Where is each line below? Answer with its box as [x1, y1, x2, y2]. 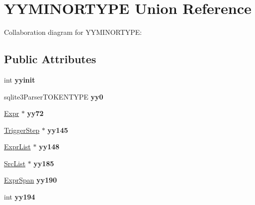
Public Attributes [4, 51, 96, 67]
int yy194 [4, 192, 35, 202]
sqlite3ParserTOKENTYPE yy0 [4, 91, 103, 102]
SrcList [4, 158, 26, 168]
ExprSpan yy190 [4, 175, 57, 185]
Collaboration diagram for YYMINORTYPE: [4, 27, 142, 37]
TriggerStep [4, 124, 40, 135]
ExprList [4, 141, 31, 152]
